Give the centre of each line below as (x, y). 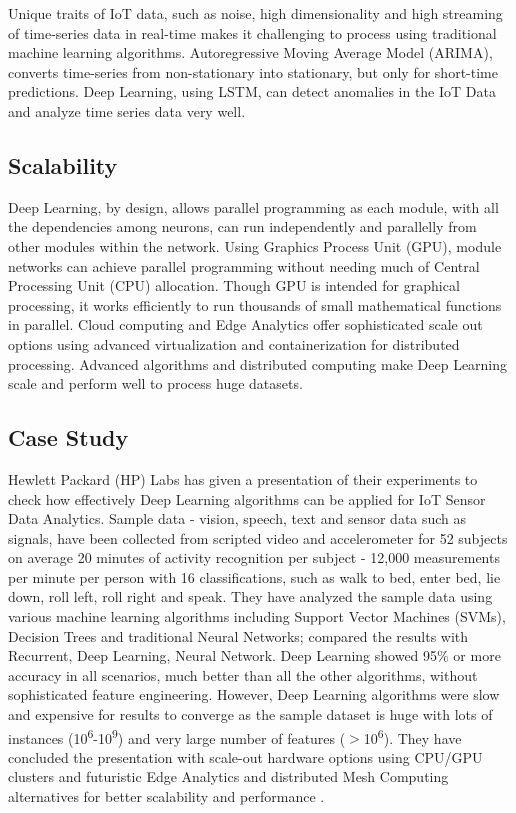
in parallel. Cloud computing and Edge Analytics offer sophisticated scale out (245, 324)
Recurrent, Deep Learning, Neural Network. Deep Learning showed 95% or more (254, 655)
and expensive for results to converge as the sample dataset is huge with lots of (250, 714)
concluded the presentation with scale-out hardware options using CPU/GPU (245, 756)
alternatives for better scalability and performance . (166, 796)
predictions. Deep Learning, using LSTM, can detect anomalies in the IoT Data (252, 91)
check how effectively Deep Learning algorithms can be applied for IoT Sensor (247, 498)
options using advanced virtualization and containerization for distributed (234, 343)
